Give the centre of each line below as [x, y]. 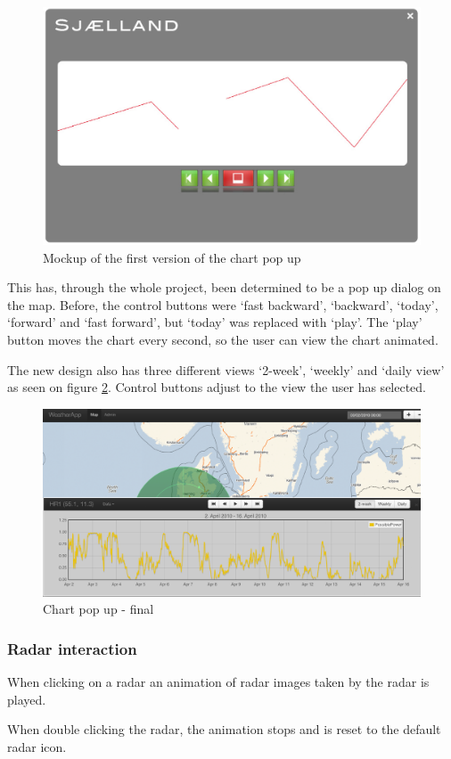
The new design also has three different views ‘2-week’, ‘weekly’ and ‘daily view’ [226, 369]
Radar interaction [72, 648]
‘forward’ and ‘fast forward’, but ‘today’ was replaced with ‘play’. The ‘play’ [215, 322]
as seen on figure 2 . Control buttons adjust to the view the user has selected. [217, 387]
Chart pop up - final [98, 609]
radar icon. [37, 746]
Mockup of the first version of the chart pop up [172, 257]
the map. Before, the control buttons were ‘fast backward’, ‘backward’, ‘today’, [223, 304]
